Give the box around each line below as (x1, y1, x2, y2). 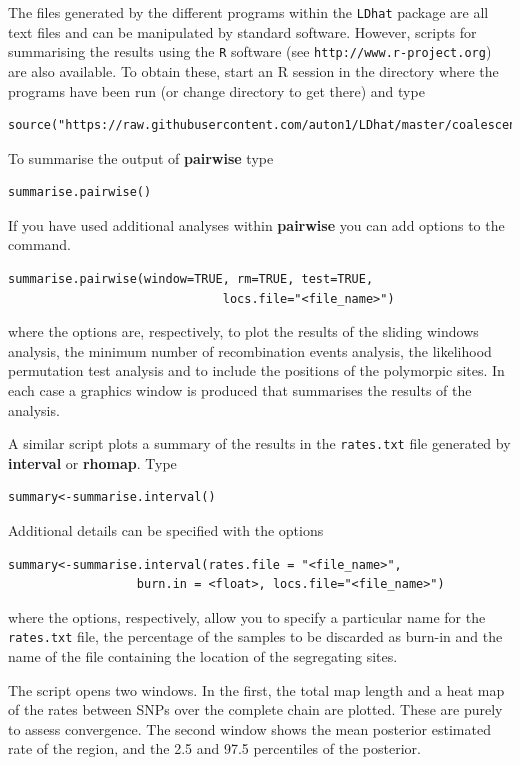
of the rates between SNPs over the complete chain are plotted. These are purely (8, 699, 503, 720)
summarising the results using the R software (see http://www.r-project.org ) (8, 41, 492, 62)
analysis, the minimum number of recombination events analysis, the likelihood (8, 340, 492, 361)
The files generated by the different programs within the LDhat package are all (8, 2, 489, 22)
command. (8, 234, 71, 255)
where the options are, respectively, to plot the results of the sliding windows (8, 321, 479, 342)
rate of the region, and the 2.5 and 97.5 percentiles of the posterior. (8, 738, 421, 759)
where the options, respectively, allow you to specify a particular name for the (8, 606, 486, 627)
